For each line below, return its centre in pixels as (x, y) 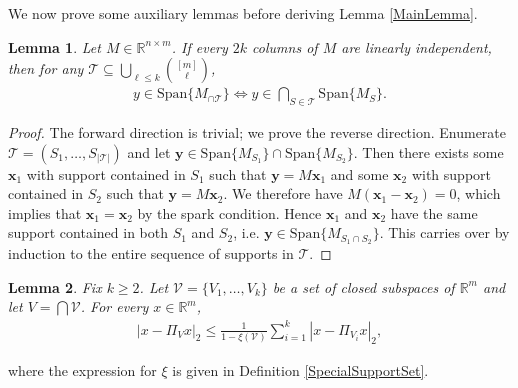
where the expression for (82, 370)
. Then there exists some (428, 151)
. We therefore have (283, 193)
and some (359, 173)
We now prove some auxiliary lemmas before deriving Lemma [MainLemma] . (243, 13)
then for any (46, 68)
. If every (199, 46)
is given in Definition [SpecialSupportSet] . (300, 370)
